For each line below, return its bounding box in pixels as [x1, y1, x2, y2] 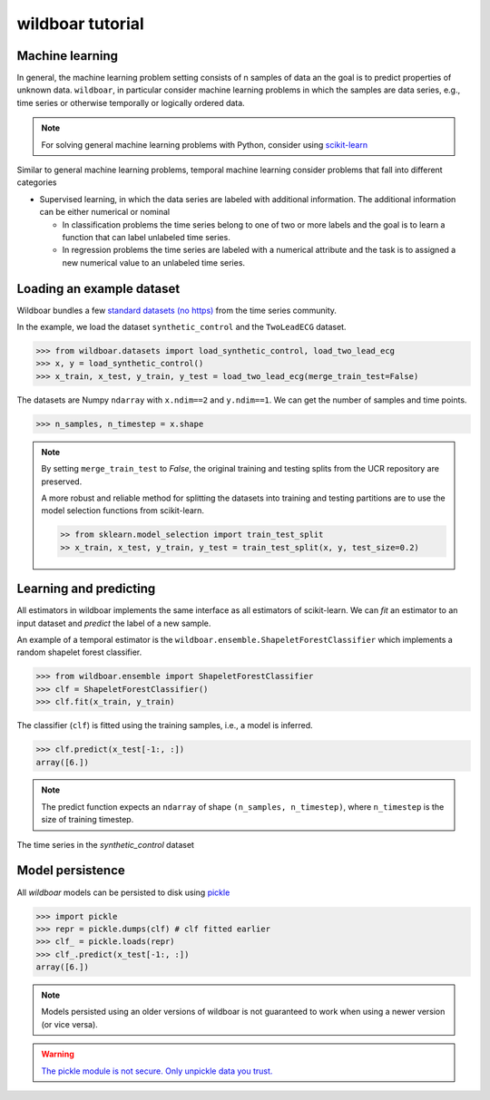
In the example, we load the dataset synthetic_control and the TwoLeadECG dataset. [16, 322, 347, 333]
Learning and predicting [16, 581, 156, 597]
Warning [41, 1048, 74, 1060]
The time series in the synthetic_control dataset [16, 839, 195, 850]
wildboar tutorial [16, 14, 144, 34]
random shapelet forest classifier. [16, 647, 142, 657]
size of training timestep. [41, 814, 134, 825]
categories [16, 177, 57, 188]
